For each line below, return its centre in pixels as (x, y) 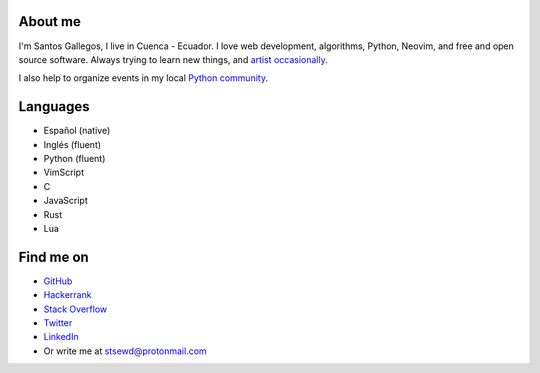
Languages (54, 106)
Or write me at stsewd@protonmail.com (125, 351)
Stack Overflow (75, 309)
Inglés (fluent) (72, 144)
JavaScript (66, 201)
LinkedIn (61, 337)
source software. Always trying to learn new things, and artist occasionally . (173, 59)
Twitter (58, 323)
